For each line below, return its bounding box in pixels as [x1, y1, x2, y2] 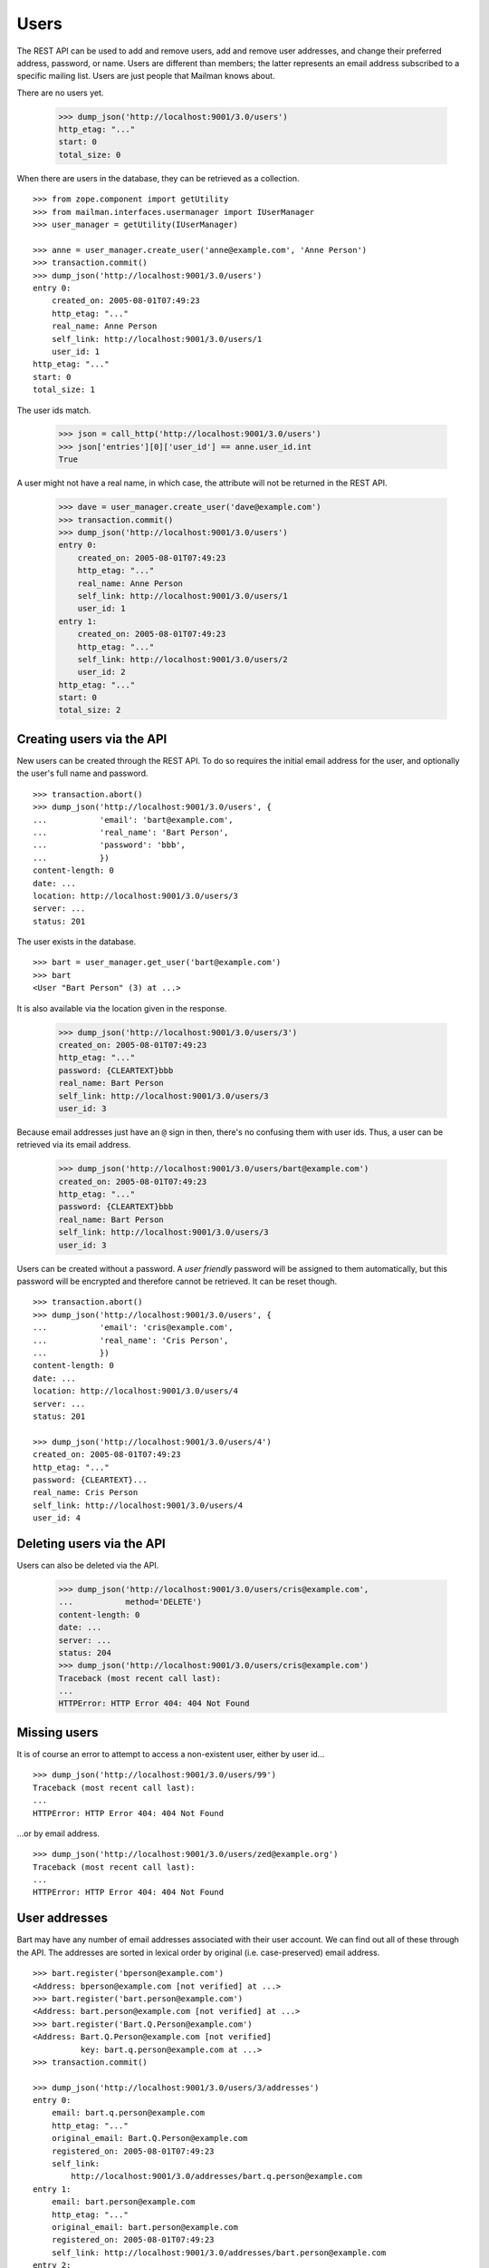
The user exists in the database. [16, 936, 137, 947]
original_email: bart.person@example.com [51, 2222, 239, 2232]
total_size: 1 [33, 385, 95, 395]
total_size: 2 [58, 705, 121, 716]
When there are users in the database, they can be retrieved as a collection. [16, 172, 300, 183]
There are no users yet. [16, 87, 104, 98]
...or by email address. [16, 1828, 100, 1839]
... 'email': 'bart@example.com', [33, 815, 235, 825]
